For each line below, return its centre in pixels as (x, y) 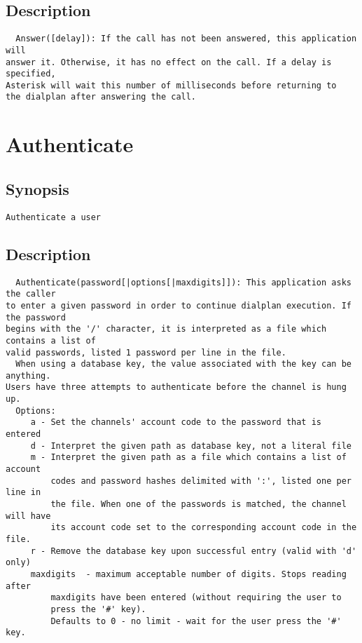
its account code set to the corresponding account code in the (204, 528)
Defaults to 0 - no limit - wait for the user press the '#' (196, 621)
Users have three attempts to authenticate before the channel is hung (176, 387)
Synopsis (37, 188)
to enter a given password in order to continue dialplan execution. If (179, 305)
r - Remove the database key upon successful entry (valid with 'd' (194, 551)
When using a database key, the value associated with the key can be (183, 364)
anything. (28, 375)
